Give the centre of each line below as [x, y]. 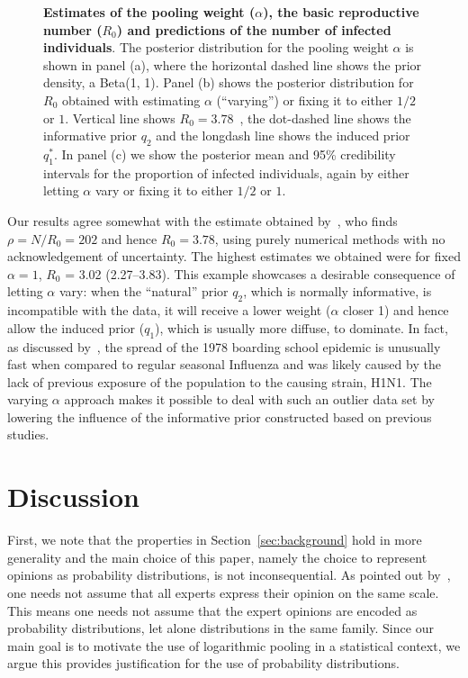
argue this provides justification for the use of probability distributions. [203, 663]
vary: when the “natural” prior [144, 291]
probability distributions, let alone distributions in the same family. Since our [220, 628]
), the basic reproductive [341, 12]
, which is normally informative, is [337, 291]
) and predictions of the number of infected [254, 29]
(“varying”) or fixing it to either [305, 99]
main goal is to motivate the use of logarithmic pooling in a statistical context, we [234, 645]
